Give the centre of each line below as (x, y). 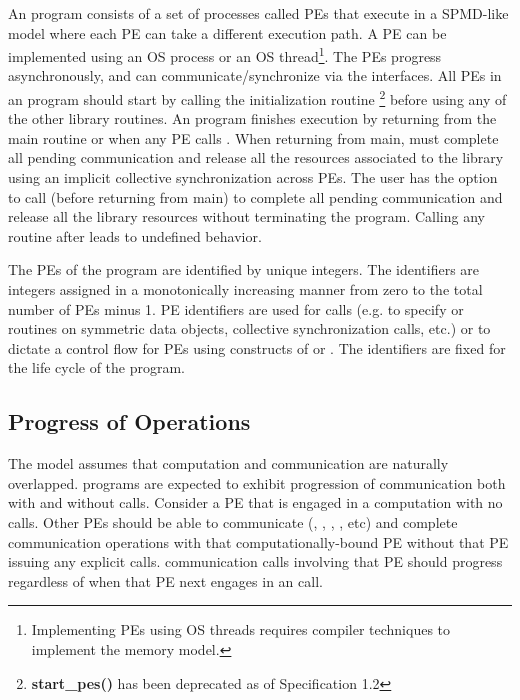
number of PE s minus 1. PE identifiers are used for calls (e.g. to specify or (236, 308)
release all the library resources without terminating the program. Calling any (246, 216)
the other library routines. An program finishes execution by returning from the (252, 118)
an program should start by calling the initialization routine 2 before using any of (257, 97)
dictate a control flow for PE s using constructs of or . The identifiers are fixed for (257, 347)
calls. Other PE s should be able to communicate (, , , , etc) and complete (233, 521)
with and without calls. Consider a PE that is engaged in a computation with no (255, 502)
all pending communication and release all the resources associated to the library (256, 157)
